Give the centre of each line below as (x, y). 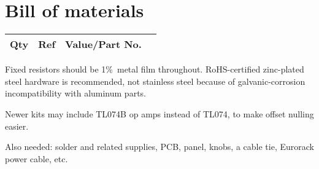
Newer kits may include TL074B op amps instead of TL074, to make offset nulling (159, 113)
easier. (17, 126)
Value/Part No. (103, 44)
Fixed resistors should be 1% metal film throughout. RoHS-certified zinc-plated (155, 69)
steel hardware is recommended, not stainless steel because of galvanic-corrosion (155, 81)
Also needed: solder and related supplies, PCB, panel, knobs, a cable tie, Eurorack (159, 147)
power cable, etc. (37, 158)
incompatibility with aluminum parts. (75, 93)
